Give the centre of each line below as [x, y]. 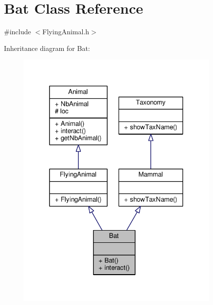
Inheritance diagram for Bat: [47, 48]
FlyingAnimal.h [66, 32]
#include [18, 32]
